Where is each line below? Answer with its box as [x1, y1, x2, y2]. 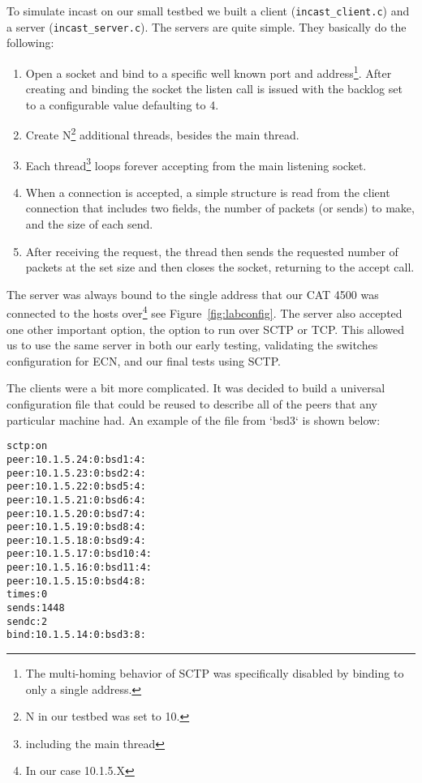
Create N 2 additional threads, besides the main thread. [25, 124, 299, 143]
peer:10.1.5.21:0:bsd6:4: [6, 494, 146, 506]
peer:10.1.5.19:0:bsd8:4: [6, 521, 146, 533]
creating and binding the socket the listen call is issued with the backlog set [25, 80, 403, 97]
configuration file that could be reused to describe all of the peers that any [6, 396, 377, 413]
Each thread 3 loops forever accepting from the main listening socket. [25, 154, 367, 173]
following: [6, 34, 54, 51]
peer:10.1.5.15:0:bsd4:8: [6, 575, 146, 587]
